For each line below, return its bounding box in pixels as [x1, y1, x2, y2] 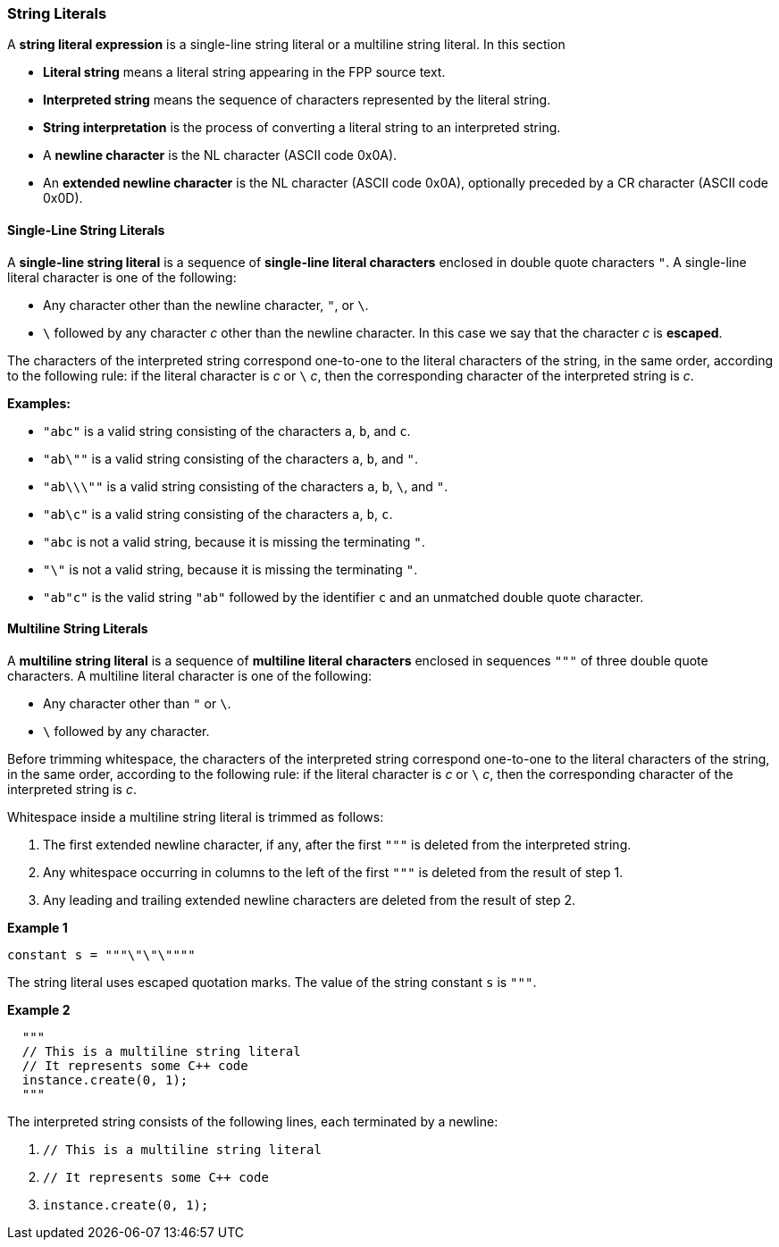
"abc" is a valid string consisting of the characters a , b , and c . [43, 423, 411, 439]
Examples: [7, 395, 71, 411]
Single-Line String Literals [7, 222, 165, 238]
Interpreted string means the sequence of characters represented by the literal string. [43, 92, 551, 108]
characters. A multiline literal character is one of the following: [7, 667, 373, 683]
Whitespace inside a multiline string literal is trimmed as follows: [7, 808, 384, 824]
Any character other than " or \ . [43, 695, 231, 711]
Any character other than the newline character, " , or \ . [43, 297, 369, 313]
